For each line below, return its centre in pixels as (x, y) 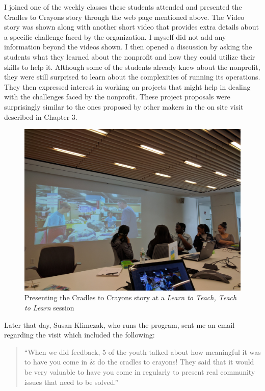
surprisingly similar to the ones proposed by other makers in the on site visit (124, 106)
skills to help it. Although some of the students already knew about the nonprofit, (132, 67)
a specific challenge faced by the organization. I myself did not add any (115, 36)
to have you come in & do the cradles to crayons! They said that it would (139, 362)
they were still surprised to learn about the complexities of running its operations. (132, 77)
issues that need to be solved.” (71, 382)
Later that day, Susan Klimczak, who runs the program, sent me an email (120, 324)
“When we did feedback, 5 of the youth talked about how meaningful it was (142, 351)
